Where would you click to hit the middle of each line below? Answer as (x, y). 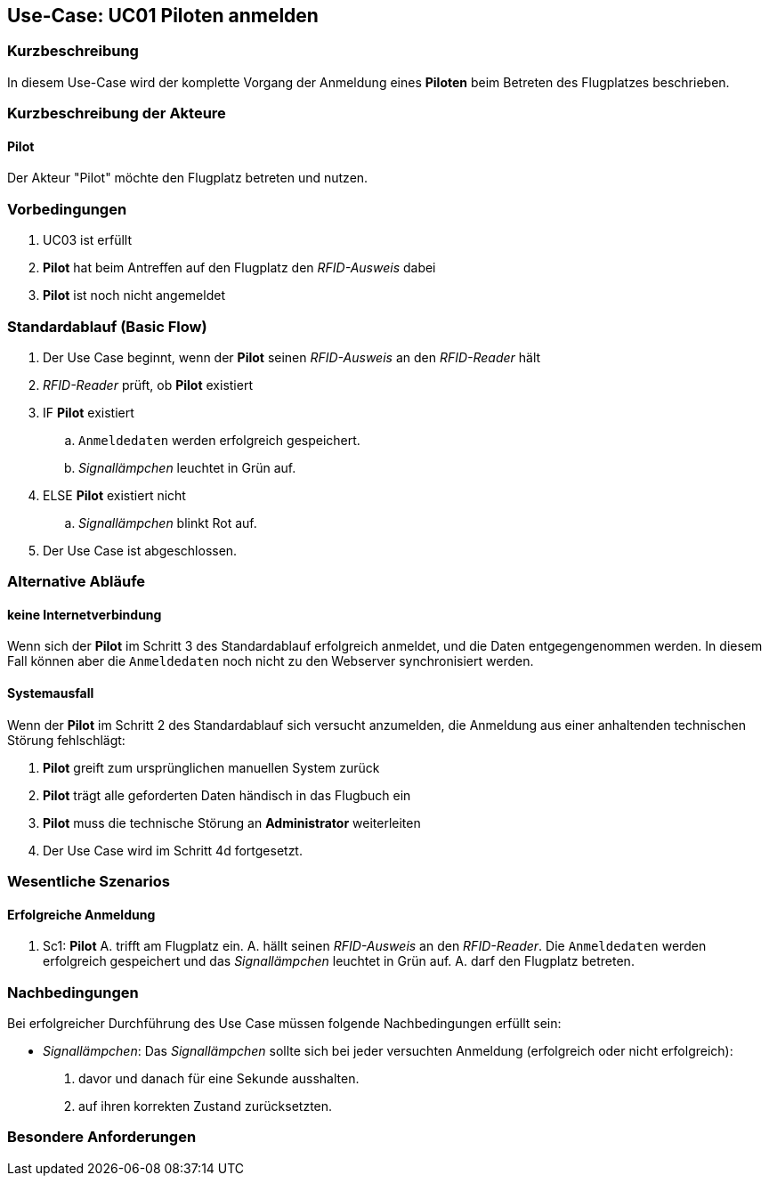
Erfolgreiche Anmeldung (81, 914)
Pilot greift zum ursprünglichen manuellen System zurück (211, 767)
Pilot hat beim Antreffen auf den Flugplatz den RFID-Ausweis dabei (239, 268)
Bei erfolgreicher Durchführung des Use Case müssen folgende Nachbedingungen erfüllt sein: (284, 1024)
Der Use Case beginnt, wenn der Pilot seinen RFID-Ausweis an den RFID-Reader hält (292, 357)
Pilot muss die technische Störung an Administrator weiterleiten (232, 822)
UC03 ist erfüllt (88, 240)
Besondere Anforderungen (102, 1137)
